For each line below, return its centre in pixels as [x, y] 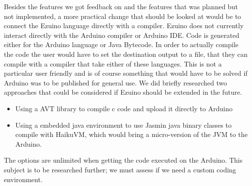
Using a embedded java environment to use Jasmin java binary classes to [123, 125]
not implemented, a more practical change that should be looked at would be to [123, 16]
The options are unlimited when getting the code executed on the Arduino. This [123, 160]
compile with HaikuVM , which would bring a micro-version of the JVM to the [131, 134]
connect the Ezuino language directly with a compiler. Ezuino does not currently [124, 25]
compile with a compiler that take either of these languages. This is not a [113, 63]
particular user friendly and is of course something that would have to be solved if [126, 73]
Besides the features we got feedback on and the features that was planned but [121, 6]
